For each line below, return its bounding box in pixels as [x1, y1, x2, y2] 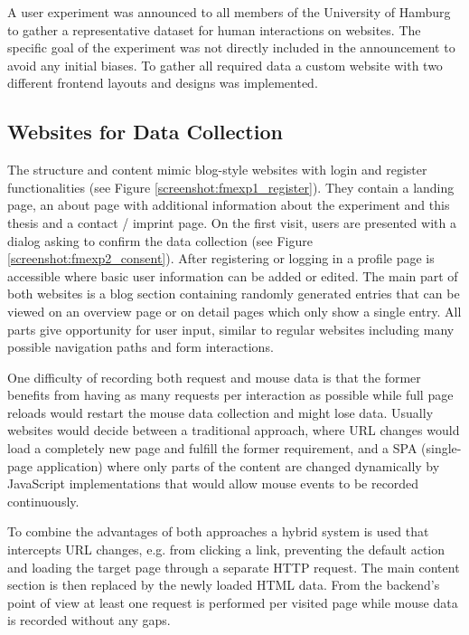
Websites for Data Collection [7, 118, 283, 146]
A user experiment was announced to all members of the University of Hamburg [7, 3, 451, 21]
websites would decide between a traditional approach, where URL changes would [7, 421, 460, 440]
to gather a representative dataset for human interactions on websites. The [7, 20, 421, 39]
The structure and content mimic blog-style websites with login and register [7, 160, 427, 179]
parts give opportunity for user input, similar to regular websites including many [7, 319, 455, 338]
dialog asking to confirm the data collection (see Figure [7, 231, 313, 250]
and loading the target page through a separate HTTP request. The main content [7, 557, 460, 576]
